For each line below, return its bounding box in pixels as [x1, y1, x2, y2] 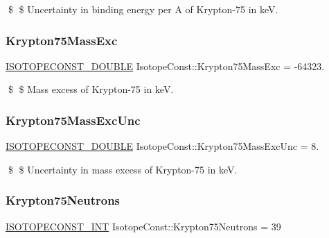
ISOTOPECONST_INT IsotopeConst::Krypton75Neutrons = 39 [6, 219, 281, 233]
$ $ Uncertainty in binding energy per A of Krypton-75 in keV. [8, 2, 278, 16]
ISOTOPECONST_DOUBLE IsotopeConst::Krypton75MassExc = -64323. [6, 58, 325, 73]
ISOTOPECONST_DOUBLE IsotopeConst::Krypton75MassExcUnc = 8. [6, 139, 319, 153]
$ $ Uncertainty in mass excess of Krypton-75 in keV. [8, 162, 238, 176]
